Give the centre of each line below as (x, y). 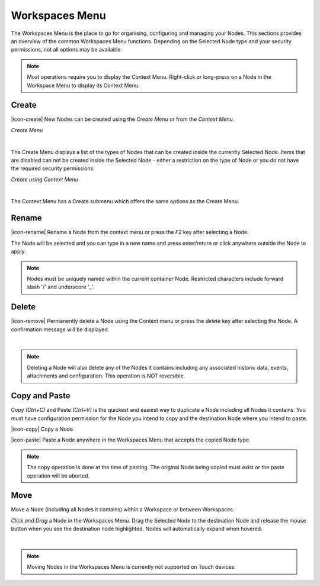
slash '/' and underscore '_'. (61, 287)
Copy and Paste (41, 396)
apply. (18, 251)
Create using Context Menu (45, 179)
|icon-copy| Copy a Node (42, 429)
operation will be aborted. (58, 475)
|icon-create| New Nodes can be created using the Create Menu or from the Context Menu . (123, 119)
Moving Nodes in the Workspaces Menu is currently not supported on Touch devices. (132, 567)
